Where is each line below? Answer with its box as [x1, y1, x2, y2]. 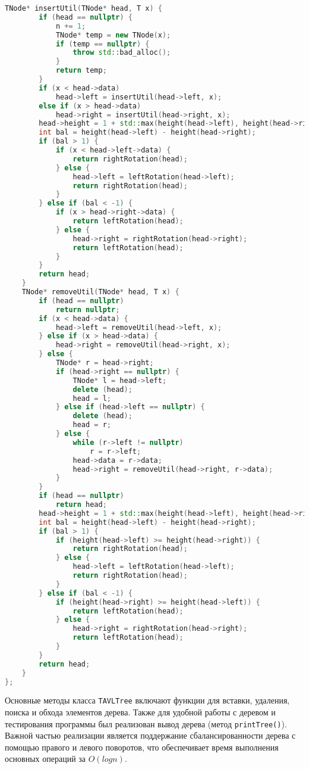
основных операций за [5, 752, 86, 765]
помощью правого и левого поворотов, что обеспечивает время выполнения [5, 740, 279, 753]
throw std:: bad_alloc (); [72, 48, 171, 57]
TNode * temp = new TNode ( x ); [55, 30, 171, 39]
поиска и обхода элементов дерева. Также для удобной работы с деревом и [5, 706, 276, 718]
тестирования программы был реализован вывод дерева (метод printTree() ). [5, 717, 287, 730]
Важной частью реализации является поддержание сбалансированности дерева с [5, 729, 296, 742]
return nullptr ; [55, 305, 120, 314]
